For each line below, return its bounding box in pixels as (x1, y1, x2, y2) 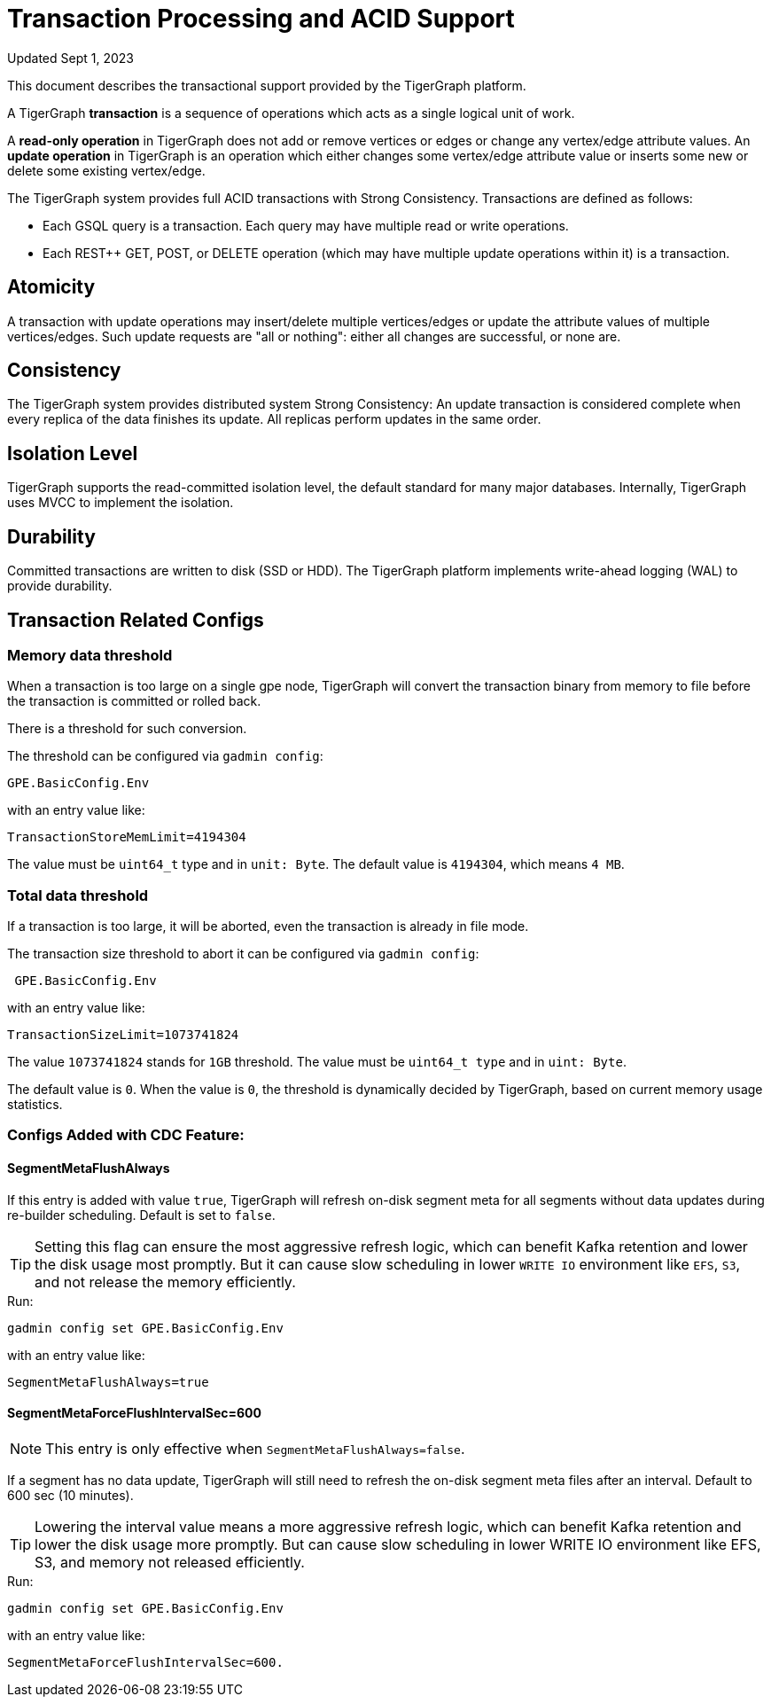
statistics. (7, 1097, 63, 1113)
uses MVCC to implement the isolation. (7, 495, 234, 511)
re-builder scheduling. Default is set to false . (7, 1207, 276, 1223)
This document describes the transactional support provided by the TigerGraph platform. (7, 77, 526, 93)
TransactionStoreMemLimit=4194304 (7, 830, 246, 845)
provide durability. (7, 578, 113, 594)
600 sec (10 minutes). (7, 1487, 134, 1503)
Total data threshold (7, 886, 149, 904)
